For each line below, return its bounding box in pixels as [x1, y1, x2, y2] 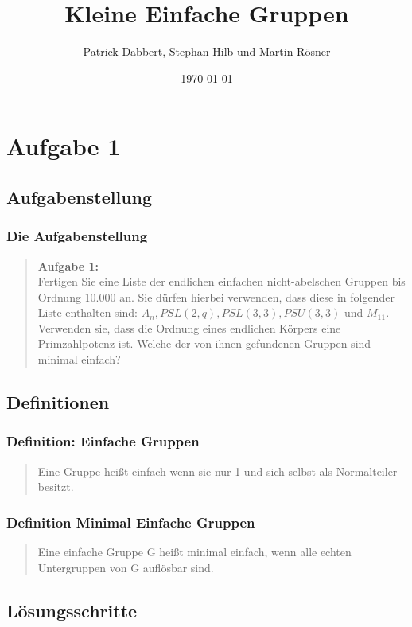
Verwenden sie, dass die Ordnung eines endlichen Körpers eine [37, 319, 341, 336]
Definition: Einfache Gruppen [6, 431, 200, 451]
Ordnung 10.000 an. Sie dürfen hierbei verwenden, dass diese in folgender [37, 288, 395, 305]
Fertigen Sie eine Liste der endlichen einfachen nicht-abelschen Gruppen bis [37, 273, 406, 290]
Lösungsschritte [6, 598, 138, 622]
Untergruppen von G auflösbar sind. [37, 559, 214, 575]
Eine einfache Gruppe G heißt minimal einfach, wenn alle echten [37, 543, 352, 560]
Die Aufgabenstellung [6, 226, 148, 246]
